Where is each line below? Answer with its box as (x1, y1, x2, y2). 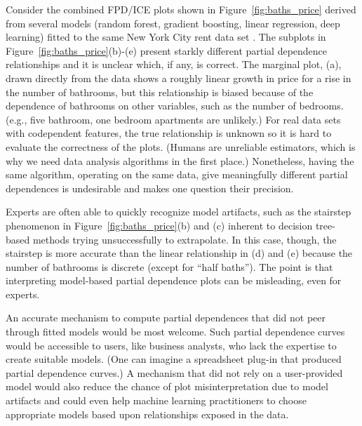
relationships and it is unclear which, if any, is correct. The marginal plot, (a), (6, 57, 342, 72)
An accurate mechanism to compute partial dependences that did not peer (6, 310, 326, 325)
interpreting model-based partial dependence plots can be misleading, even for (6, 273, 342, 288)
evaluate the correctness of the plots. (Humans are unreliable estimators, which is (6, 139, 356, 154)
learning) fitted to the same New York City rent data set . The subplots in (6, 29, 326, 44)
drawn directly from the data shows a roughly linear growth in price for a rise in (6, 70, 351, 85)
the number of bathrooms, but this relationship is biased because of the (6, 84, 314, 99)
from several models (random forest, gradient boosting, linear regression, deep (6, 15, 340, 30)
